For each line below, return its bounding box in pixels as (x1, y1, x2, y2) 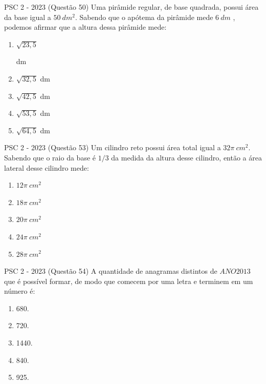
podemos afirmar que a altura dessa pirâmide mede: (4, 22, 167, 32)
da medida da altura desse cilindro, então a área (111, 152, 262, 163)
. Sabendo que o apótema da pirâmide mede (75, 11, 213, 22)
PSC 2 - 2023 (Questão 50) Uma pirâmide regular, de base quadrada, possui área (4, 2, 259, 12)
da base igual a (4, 11, 51, 22)
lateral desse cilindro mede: (4, 162, 89, 173)
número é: (4, 286, 35, 296)
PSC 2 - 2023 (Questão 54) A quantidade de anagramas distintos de (4, 266, 217, 276)
